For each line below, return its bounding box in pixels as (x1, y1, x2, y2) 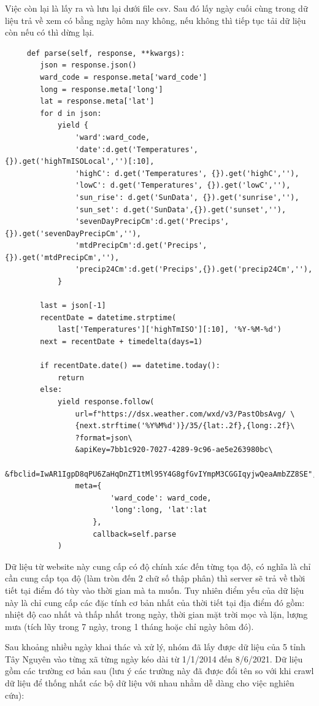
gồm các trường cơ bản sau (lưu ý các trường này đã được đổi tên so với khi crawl (5, 664, 314, 677)
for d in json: (40, 109, 102, 118)
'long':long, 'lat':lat (110, 505, 207, 515)
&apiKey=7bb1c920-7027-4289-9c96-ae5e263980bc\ (75, 445, 273, 455)
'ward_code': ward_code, (110, 493, 212, 502)
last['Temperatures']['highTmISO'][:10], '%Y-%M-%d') (57, 325, 282, 334)
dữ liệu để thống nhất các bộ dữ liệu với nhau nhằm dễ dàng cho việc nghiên (5, 677, 294, 689)
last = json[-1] (40, 301, 106, 310)
